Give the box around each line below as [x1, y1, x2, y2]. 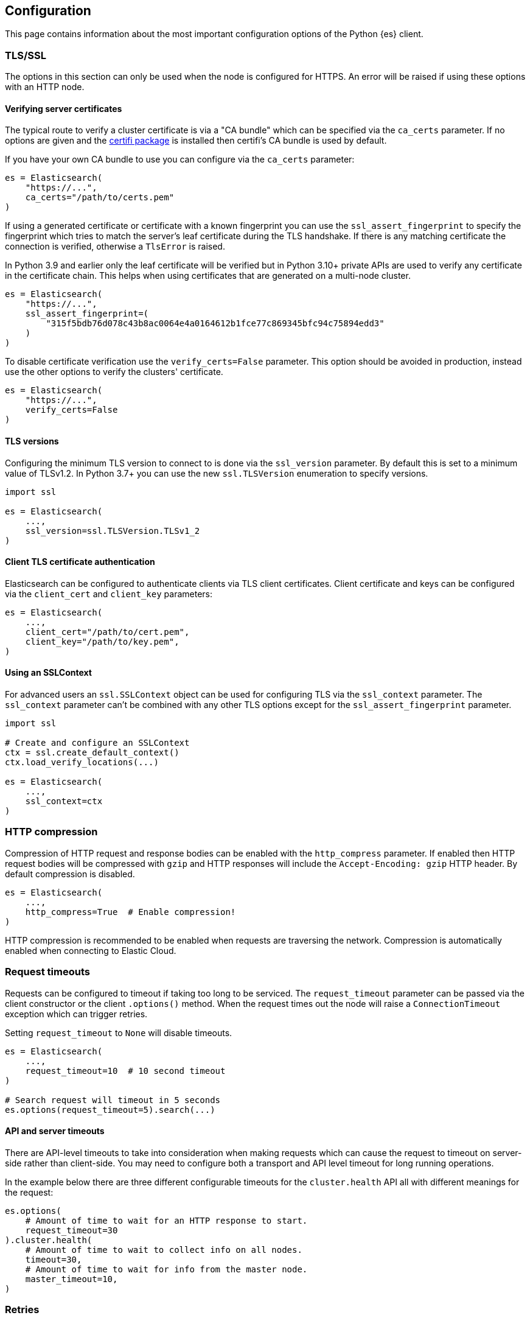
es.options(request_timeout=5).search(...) [5, 1104, 215, 1115]
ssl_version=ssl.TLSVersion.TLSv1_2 [25, 525, 200, 536]
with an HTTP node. [5, 82, 85, 93]
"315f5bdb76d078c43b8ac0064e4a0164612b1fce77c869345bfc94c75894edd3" [46, 318, 385, 329]
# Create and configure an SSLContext [5, 738, 190, 748]
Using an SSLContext [5, 667, 92, 678]
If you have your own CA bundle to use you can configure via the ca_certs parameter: [5, 154, 355, 165]
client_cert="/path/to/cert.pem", [25, 626, 190, 637]
